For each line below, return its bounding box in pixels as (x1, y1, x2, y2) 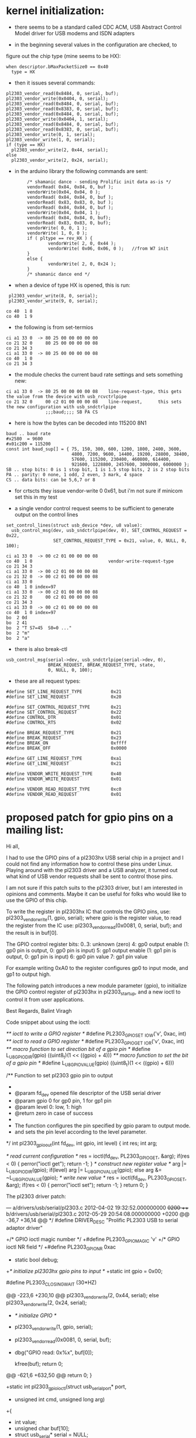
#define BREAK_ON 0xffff (6, 740, 127, 746)
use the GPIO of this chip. (6, 896, 68, 904)
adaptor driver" (6, 1225, 43, 1232)
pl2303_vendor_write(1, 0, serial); (6, 137, 95, 143)
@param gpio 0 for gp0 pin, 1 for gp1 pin (14, 1097, 112, 1104)
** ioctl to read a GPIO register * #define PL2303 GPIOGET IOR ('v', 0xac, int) (6, 1038, 185, 1046)
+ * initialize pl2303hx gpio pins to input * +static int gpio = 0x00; (6, 1267, 163, 1274)
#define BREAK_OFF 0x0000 (6, 745, 127, 751)
